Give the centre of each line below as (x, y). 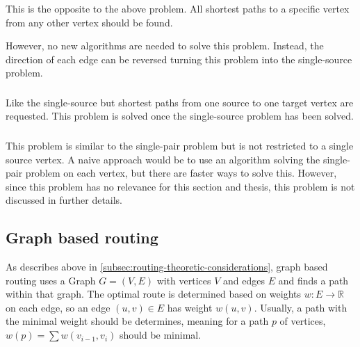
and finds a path (313, 280)
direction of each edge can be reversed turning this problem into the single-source (179, 59)
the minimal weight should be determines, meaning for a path (137, 321)
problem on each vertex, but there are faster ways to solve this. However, (181, 173)
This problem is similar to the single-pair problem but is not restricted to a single (180, 145)
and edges (244, 280)
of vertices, (303, 321)
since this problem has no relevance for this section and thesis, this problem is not (180, 186)
